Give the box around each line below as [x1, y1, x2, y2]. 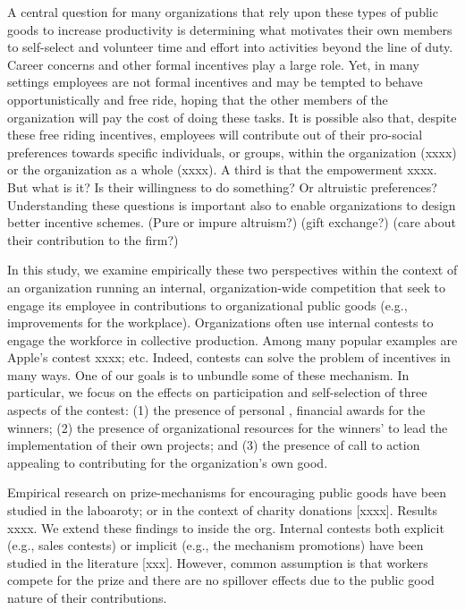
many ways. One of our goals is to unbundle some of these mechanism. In [7, 365, 410, 384]
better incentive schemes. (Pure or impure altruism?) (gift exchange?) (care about [7, 213, 456, 232]
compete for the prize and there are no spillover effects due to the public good [7, 571, 435, 589]
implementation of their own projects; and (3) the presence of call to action [7, 436, 420, 454]
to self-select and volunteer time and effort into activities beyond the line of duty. [7, 38, 453, 56]
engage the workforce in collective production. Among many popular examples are [7, 330, 458, 349]
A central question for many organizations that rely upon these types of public [7, 3, 438, 21]
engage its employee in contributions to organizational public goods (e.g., [7, 295, 408, 314]
